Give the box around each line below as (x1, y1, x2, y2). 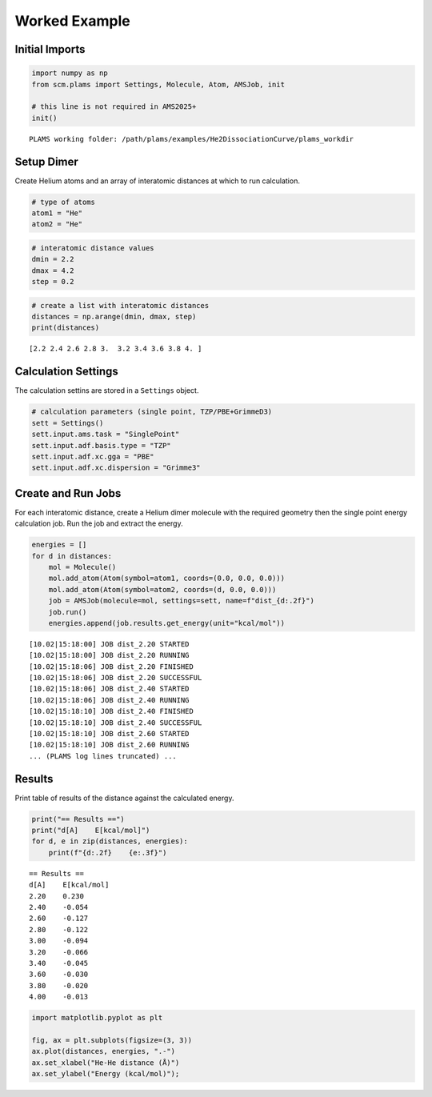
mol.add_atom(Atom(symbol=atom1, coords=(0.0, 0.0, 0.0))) (48, 574, 286, 583)
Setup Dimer (14, 154, 79, 168)
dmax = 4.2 (31, 266, 74, 275)
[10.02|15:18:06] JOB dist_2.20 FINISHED (29, 662, 194, 671)
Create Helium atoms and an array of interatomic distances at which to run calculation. (14, 176, 300, 186)
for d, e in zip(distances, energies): (31, 837, 188, 846)
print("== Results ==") (31, 815, 126, 823)
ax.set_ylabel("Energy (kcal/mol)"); (31, 1069, 180, 1079)
